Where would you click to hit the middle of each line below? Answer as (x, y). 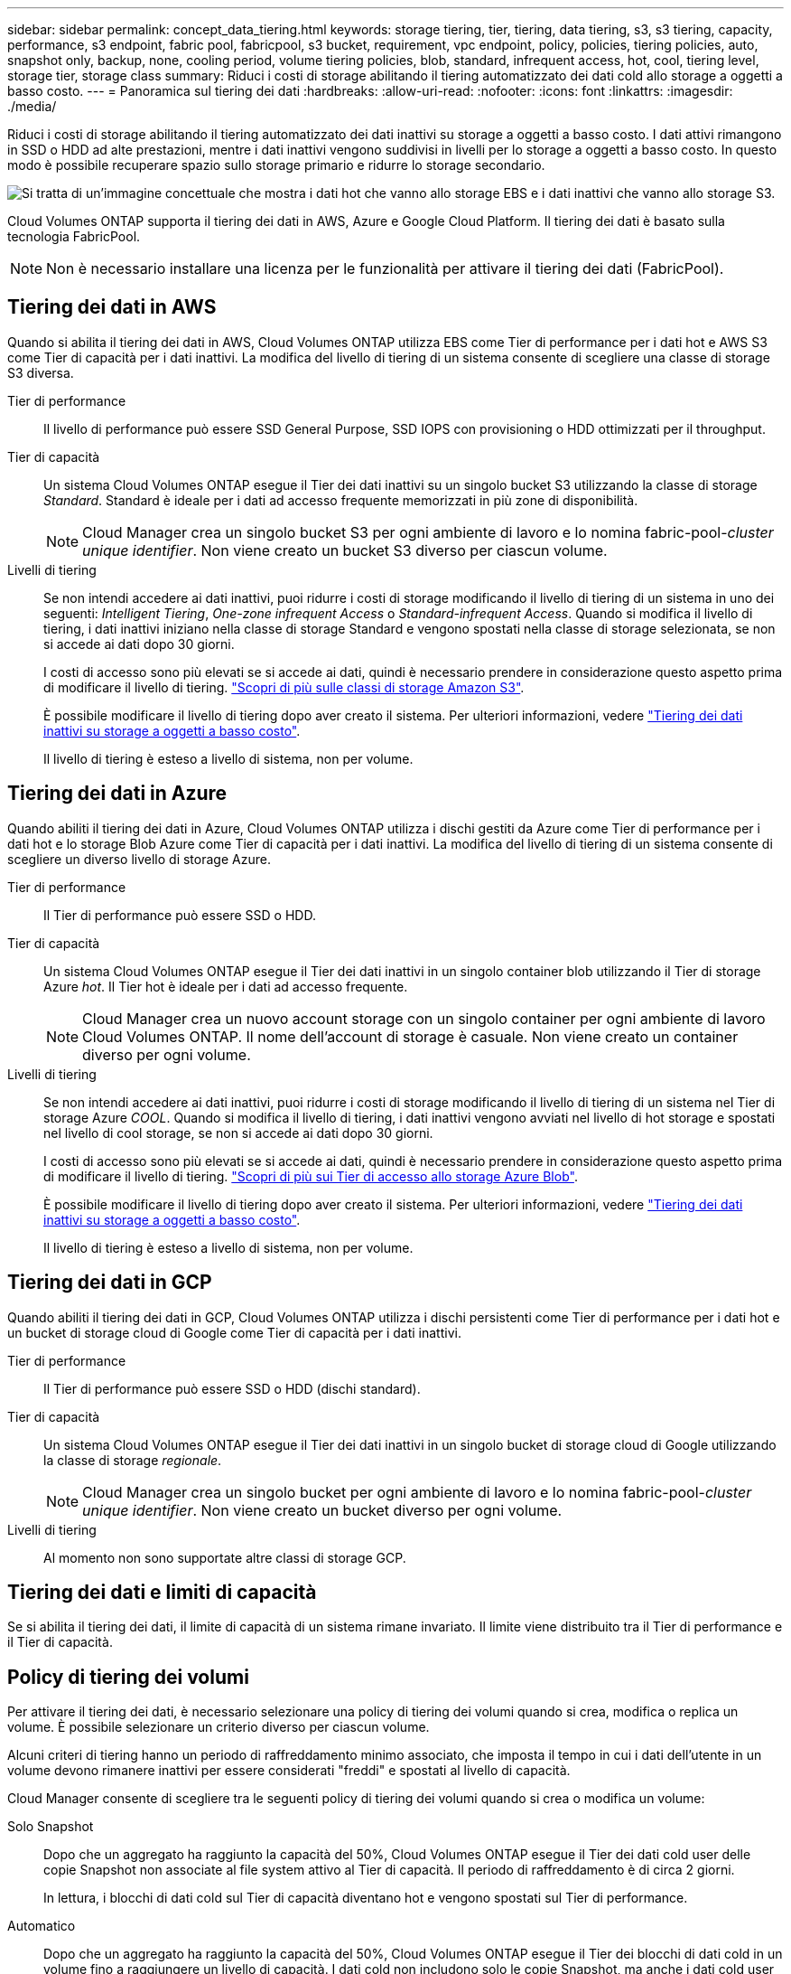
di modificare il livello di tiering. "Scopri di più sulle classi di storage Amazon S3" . (284, 687)
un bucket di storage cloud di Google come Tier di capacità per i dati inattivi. (234, 1332)
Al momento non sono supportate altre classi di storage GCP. (225, 1557)
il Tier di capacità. (60, 1642)
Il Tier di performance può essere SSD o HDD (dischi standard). (232, 1388)
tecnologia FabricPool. (74, 236)
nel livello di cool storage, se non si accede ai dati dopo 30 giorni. (238, 1133)
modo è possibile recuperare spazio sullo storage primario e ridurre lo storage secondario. (276, 165)
